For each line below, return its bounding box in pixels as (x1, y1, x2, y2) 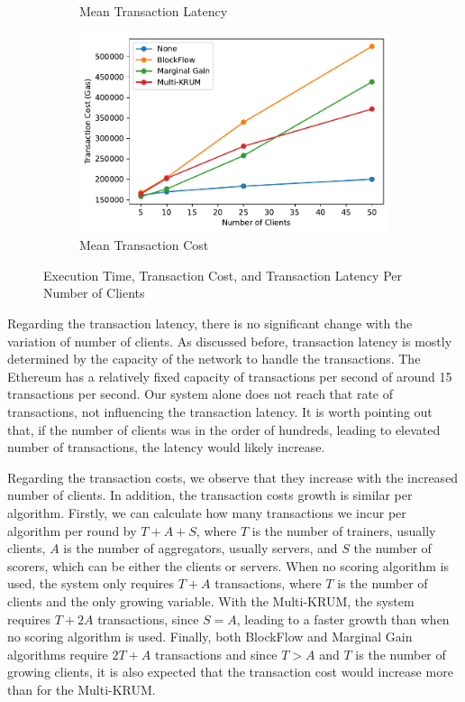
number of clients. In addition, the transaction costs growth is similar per (7, 485, 413, 504)
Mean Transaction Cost (79, 236, 209, 254)
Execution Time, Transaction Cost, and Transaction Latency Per (43, 265, 402, 284)
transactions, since (97, 609, 199, 628)
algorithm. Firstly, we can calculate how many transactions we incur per (7, 503, 406, 522)
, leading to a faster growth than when (236, 609, 450, 628)
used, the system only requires (7, 574, 175, 593)
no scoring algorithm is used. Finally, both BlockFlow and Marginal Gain (7, 627, 413, 646)
